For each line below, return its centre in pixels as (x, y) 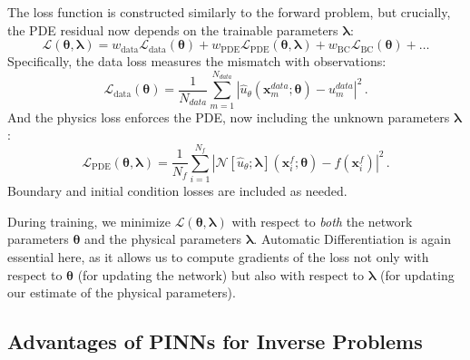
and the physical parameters (163, 239)
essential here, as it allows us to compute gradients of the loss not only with (218, 257)
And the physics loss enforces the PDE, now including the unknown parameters (229, 117)
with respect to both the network (322, 221)
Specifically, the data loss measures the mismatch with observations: (197, 61)
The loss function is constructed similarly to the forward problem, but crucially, (229, 12)
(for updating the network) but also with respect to (220, 274)
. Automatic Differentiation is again (352, 239)
